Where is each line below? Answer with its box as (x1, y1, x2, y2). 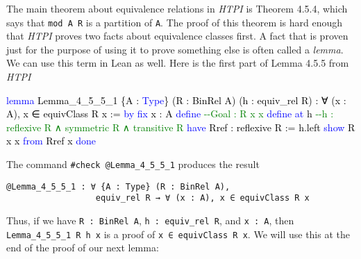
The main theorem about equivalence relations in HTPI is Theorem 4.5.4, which (6, 1, 348, 15)
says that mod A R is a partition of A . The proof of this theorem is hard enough (6, 15, 343, 29)
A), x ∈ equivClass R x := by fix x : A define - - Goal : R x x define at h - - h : (6, 106, 334, 121)
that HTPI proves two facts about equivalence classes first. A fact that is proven (6, 28, 349, 43)
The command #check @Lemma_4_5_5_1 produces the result (6, 157, 260, 171)
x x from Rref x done (6, 133, 96, 148)
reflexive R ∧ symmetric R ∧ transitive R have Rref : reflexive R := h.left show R (6, 119, 355, 134)
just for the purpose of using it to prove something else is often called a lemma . (6, 42, 344, 56)
